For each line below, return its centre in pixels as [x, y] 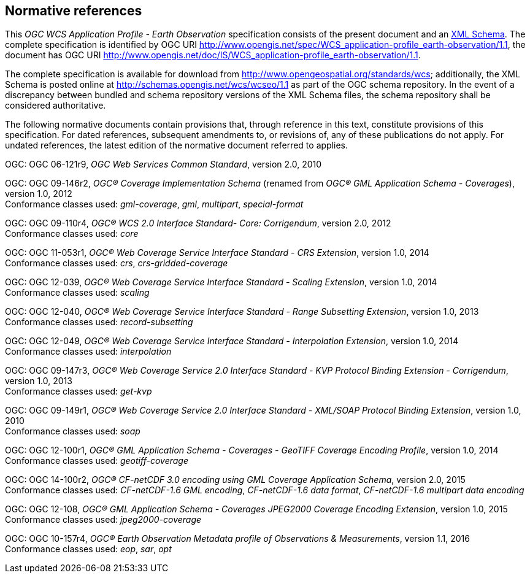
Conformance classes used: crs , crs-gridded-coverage [117, 263]
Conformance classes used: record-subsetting [99, 322]
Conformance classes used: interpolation [88, 352]
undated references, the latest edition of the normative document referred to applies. [177, 145]
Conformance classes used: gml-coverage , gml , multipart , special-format [154, 204]
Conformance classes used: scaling [77, 293]
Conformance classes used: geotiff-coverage [97, 461]
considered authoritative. [56, 106]
